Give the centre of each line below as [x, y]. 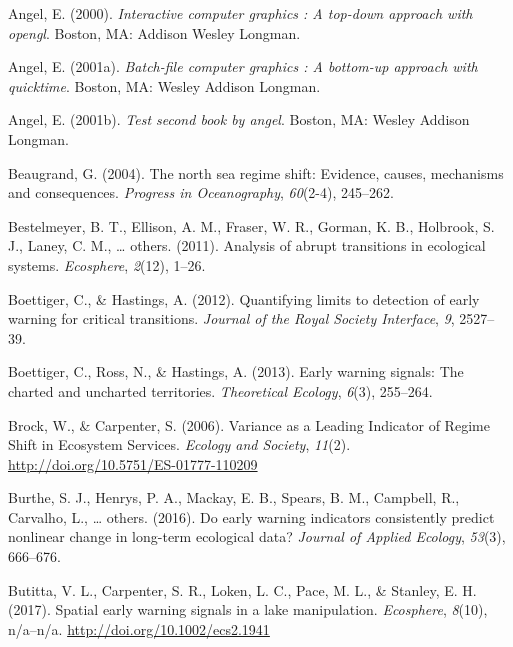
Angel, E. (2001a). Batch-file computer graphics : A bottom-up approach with [243, 66]
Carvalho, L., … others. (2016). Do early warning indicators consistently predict [251, 516]
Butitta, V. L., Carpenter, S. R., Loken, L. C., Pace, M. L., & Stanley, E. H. [242, 589]
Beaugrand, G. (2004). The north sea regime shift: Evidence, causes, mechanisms [256, 172]
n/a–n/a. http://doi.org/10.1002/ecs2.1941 [139, 628]
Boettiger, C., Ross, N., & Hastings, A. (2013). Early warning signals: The [236, 371]
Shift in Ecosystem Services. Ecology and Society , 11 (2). [179, 444]
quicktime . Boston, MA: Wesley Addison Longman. [164, 85]
